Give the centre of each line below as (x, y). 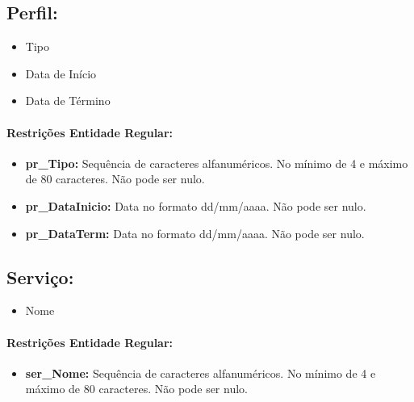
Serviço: (40, 276)
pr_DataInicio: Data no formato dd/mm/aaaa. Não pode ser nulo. (196, 205)
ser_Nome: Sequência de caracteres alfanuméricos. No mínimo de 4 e (201, 373)
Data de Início (61, 73)
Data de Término (68, 100)
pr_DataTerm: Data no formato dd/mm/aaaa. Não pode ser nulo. (195, 233)
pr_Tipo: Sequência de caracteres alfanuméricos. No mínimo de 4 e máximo (217, 163)
